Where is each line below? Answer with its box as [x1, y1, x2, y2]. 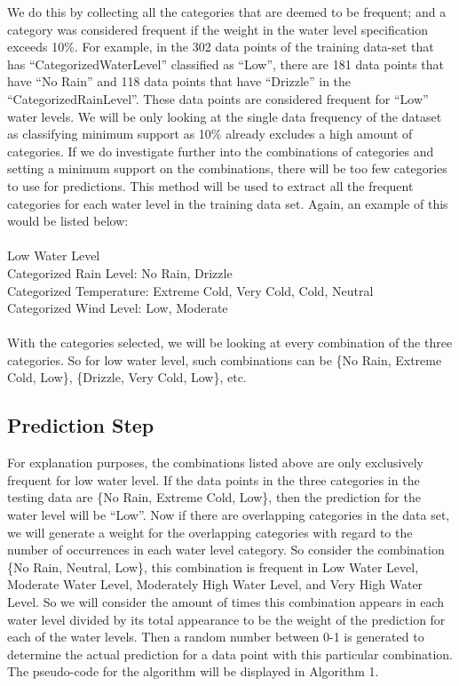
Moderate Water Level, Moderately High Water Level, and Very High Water [7, 575, 423, 594]
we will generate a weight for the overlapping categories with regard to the [7, 522, 413, 541]
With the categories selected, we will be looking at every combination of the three [7, 333, 453, 352]
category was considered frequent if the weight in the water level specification [7, 20, 429, 38]
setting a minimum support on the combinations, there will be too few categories [7, 159, 447, 178]
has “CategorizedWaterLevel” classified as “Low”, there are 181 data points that [7, 54, 445, 73]
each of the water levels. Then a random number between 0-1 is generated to [7, 627, 424, 646]
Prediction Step [7, 411, 154, 439]
